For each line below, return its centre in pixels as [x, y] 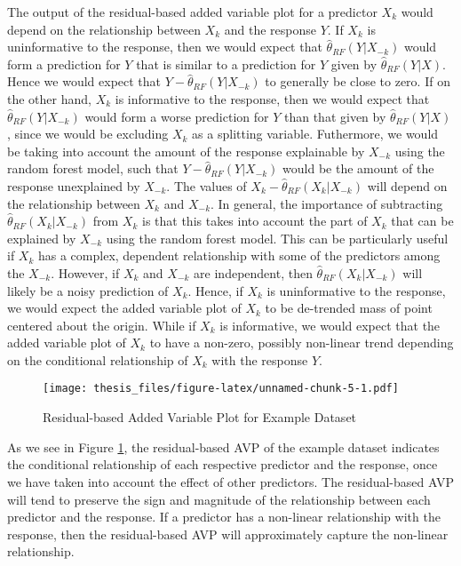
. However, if [85, 272]
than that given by [335, 116]
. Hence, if [215, 290]
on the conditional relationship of [98, 359]
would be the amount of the [358, 168]
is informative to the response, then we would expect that [272, 98]
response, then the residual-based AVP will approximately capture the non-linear [228, 534]
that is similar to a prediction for [226, 64]
